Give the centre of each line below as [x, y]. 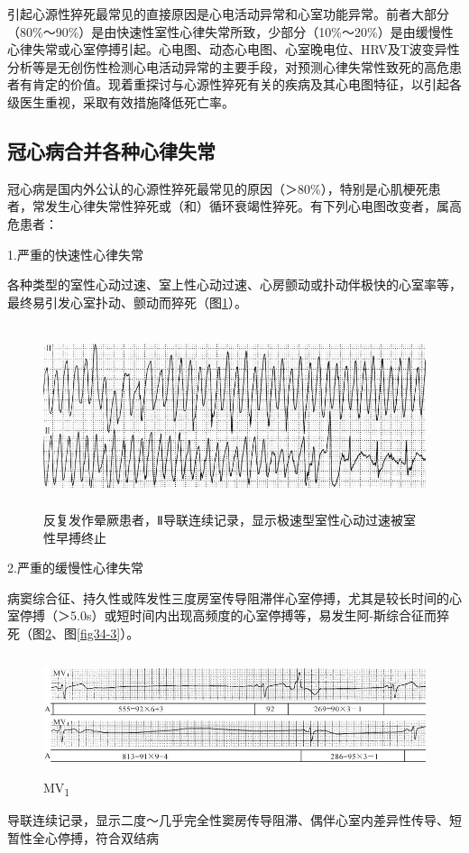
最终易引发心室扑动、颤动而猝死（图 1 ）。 [127, 302]
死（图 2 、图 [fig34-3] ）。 [74, 633]
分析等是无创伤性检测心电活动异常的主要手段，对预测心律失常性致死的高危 [228, 66]
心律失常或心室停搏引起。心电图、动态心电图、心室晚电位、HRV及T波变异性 [234, 49]
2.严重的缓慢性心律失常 [75, 568]
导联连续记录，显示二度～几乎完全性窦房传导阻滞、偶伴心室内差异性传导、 [228, 820]
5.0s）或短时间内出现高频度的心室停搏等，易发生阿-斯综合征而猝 [260, 615]
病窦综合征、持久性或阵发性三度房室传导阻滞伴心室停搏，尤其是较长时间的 [228, 597]
